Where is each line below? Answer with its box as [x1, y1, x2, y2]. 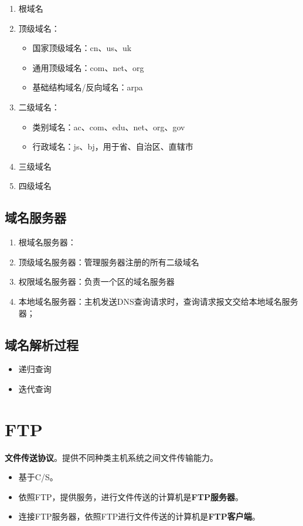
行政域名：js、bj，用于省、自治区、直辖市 [32, 140, 193, 153]
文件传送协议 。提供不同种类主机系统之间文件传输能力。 [5, 451, 218, 463]
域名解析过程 [5, 335, 79, 353]
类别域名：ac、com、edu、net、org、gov [32, 120, 185, 133]
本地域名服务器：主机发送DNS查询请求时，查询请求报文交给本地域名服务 [18, 295, 298, 307]
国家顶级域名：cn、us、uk [32, 42, 132, 54]
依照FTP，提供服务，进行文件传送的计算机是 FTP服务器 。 [18, 490, 243, 503]
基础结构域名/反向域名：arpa [32, 81, 143, 93]
